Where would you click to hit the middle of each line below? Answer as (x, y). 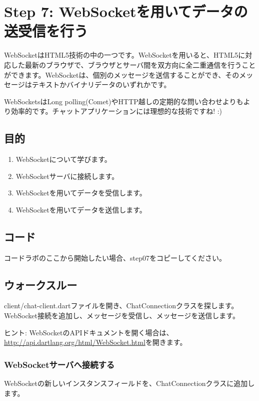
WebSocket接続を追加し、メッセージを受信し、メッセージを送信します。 (122, 316)
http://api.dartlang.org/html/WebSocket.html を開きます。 (95, 342)
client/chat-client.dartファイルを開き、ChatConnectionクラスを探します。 (121, 306)
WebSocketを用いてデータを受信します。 (81, 193)
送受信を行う (46, 31)
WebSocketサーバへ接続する (59, 364)
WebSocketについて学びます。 (63, 159)
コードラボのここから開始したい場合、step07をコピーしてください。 (115, 257)
